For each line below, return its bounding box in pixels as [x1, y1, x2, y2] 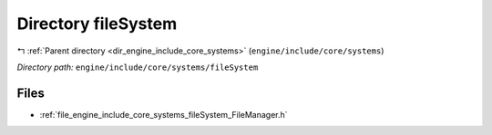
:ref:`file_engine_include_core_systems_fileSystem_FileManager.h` [39, 109, 288, 120]
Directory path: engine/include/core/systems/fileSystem [16, 62, 259, 72]
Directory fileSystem [16, 14, 178, 34]
